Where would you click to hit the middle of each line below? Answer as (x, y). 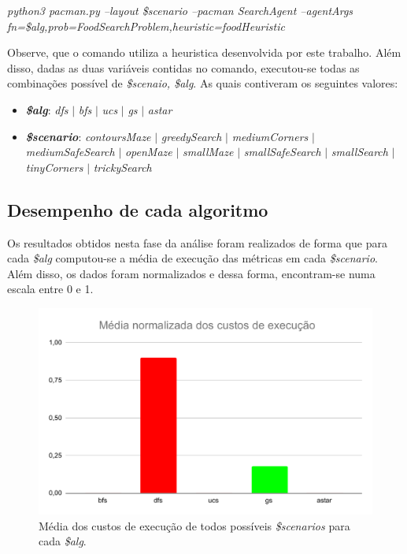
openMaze (148, 152)
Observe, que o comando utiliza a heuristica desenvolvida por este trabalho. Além (204, 52)
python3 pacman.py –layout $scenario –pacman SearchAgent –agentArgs (180, 10)
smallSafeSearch (282, 152)
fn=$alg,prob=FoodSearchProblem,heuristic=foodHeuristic (146, 26)
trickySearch (122, 167)
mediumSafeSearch (70, 152)
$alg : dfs (47, 109)
